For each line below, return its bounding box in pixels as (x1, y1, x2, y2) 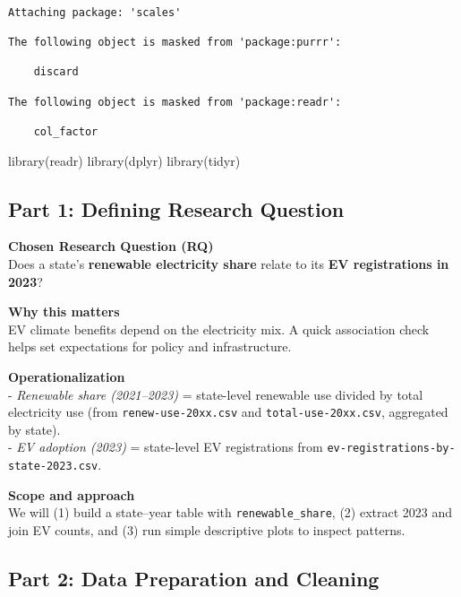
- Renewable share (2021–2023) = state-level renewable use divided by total (8, 385, 423, 403)
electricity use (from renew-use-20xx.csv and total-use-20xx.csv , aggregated (8, 402, 448, 421)
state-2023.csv (8, 460, 98, 473)
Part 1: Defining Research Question (8, 195, 345, 222)
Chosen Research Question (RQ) (8, 237, 214, 255)
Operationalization (8, 367, 125, 385)
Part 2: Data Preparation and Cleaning (8, 564, 380, 592)
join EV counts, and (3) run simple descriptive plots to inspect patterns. (8, 520, 406, 539)
